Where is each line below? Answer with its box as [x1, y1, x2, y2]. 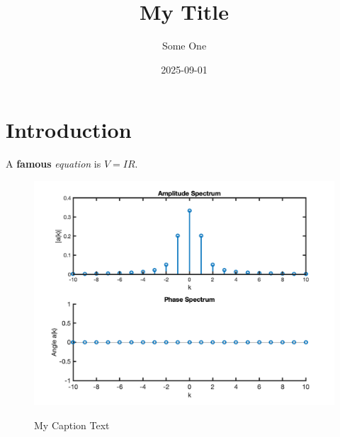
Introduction [6, 115, 132, 144]
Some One [161, 38, 207, 53]
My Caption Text [34, 418, 110, 433]
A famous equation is [6, 156, 101, 171]
